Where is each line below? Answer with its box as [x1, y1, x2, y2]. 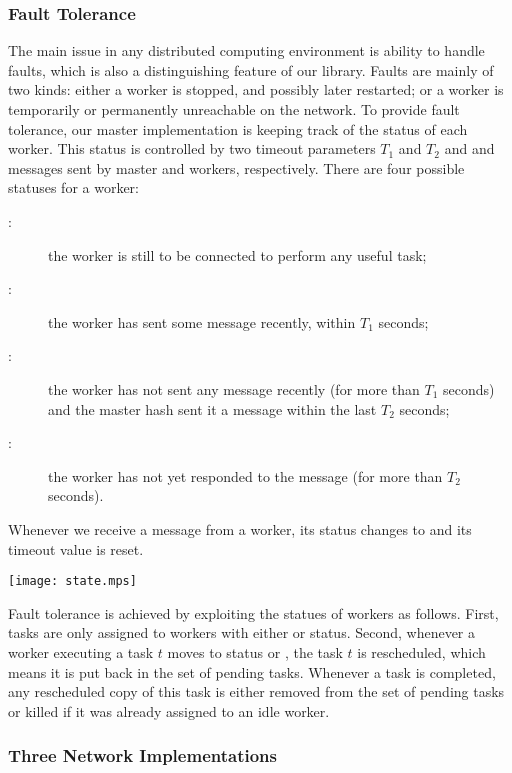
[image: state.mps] [8, 574, 137, 589]
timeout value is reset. [8, 538, 144, 559]
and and [444, 138, 495, 159]
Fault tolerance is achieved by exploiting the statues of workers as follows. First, [8, 602, 499, 623]
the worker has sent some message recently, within [48, 311, 356, 332]
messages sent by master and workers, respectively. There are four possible [8, 157, 465, 178]
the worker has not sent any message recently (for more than [48, 378, 420, 399]
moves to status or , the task [167, 641, 343, 662]
